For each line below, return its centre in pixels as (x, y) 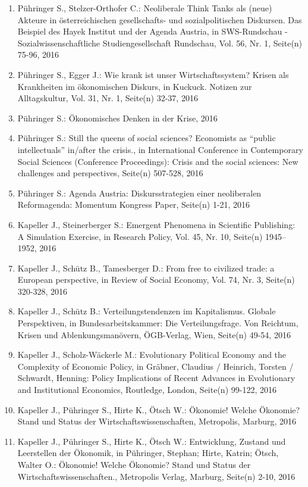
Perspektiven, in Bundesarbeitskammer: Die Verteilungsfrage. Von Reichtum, (158, 323)
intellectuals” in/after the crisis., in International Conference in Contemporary (160, 149)
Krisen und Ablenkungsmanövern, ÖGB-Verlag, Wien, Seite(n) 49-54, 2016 (154, 334)
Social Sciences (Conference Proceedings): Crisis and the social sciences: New (158, 161)
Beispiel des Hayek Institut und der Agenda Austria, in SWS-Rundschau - (153, 31)
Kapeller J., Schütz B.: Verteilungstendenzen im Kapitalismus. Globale (147, 311)
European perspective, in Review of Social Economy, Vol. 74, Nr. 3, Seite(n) (156, 280)
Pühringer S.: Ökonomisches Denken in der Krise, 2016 (117, 118)
